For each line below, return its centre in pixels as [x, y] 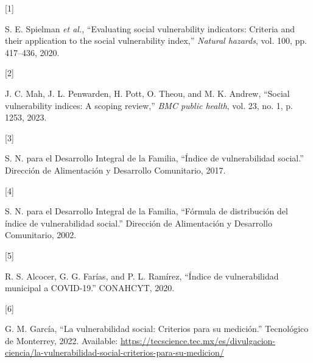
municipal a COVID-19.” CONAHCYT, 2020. [90, 288]
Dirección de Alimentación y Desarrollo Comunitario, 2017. [115, 170]
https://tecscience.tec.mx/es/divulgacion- [198, 340]
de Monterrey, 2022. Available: [62, 340]
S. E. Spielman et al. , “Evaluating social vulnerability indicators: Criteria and [150, 28]
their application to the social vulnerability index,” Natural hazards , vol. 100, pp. [156, 41]
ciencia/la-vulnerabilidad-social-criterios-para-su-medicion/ [114, 352]
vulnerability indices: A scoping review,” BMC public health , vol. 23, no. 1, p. [149, 105]
